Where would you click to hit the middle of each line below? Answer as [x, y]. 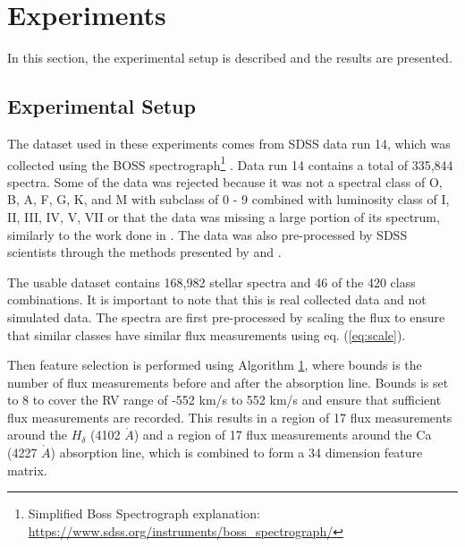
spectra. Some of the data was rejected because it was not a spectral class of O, [225, 181]
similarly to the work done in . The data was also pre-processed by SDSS [207, 234]
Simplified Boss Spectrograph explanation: [144, 513]
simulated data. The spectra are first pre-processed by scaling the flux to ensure [226, 316]
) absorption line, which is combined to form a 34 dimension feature [237, 453]
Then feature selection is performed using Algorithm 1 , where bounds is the [215, 365]
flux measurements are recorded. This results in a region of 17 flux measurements [230, 417]
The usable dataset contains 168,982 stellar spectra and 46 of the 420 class [211, 282]
